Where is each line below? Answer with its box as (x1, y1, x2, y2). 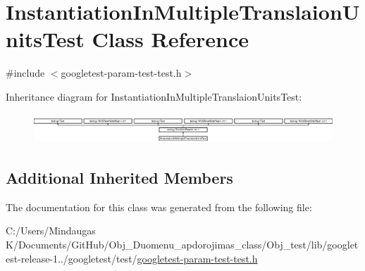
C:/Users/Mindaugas (6, 223, 96, 238)
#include (6, 65, 45, 80)
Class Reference (92, 25, 249, 53)
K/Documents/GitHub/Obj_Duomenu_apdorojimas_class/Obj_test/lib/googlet (6, 237, 359, 251)
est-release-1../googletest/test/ (6, 251, 137, 265)
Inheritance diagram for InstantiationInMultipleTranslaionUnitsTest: (6, 89, 302, 103)
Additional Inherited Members (6, 166, 233, 188)
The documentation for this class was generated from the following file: (6, 199, 312, 214)
